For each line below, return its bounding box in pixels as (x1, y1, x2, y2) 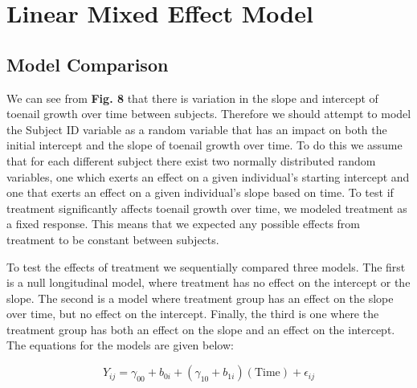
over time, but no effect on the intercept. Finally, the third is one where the (6, 305, 379, 322)
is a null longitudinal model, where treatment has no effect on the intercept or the (6, 274, 411, 291)
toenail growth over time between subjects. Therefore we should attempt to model (6, 105, 411, 122)
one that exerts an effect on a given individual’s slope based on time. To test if (6, 184, 394, 201)
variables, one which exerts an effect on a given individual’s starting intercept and (6, 168, 410, 185)
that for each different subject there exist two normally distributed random (6, 152, 376, 169)
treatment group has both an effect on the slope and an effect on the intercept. (6, 321, 395, 337)
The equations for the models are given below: (6, 337, 234, 353)
